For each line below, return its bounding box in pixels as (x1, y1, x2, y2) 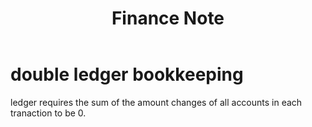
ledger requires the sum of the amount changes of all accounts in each (10, 96, 303, 108)
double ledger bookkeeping (10, 63, 244, 86)
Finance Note (111, 7, 225, 30)
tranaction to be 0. (10, 107, 87, 119)
